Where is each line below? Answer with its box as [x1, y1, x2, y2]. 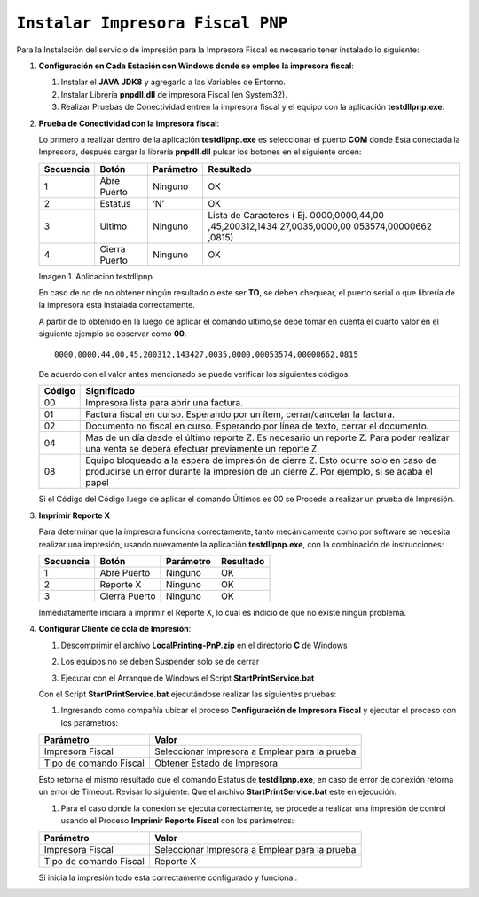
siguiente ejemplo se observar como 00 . [38, 328, 187, 339]
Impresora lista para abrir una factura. [85, 397, 244, 409]
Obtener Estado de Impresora [153, 757, 279, 769]
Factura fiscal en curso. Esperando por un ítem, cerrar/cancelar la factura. [85, 408, 395, 421]
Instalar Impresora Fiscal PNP [16, 13, 288, 33]
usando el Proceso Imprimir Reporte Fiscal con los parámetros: [60, 815, 294, 826]
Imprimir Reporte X [38, 510, 111, 521]
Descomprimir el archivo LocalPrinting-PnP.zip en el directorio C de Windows [60, 640, 348, 650]
